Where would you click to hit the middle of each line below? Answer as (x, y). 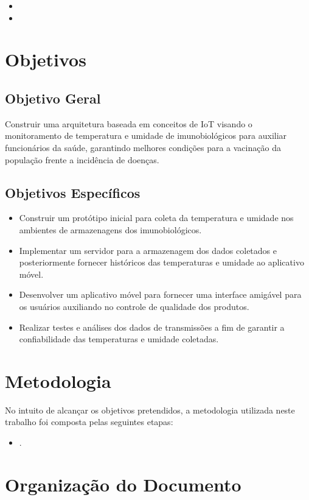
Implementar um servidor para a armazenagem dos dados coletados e (148, 250)
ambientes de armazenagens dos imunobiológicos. (110, 229)
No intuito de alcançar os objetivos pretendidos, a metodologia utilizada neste (150, 410)
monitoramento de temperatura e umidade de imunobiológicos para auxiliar (146, 136)
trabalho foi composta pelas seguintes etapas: (89, 422)
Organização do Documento (123, 484)
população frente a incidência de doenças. (82, 159)
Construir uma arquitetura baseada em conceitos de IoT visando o (129, 123)
